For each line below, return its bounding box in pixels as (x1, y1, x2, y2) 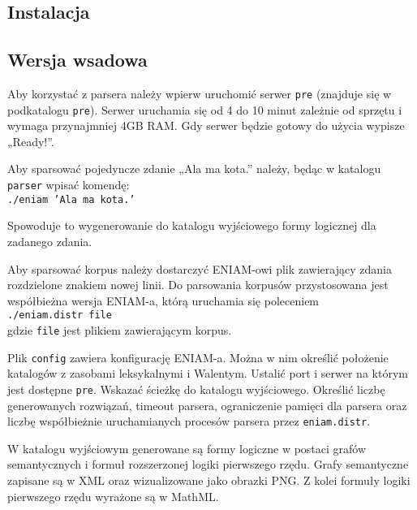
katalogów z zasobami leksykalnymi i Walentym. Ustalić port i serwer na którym (7, 365, 408, 382)
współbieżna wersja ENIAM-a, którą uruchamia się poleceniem (7, 292, 320, 309)
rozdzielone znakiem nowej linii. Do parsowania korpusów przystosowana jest (7, 276, 389, 293)
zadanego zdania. (7, 232, 92, 249)
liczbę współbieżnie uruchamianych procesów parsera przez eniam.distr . (7, 413, 371, 430)
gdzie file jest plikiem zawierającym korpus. (7, 322, 232, 339)
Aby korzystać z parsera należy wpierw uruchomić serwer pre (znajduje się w (7, 84, 392, 102)
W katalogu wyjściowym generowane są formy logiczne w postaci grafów (7, 439, 367, 456)
